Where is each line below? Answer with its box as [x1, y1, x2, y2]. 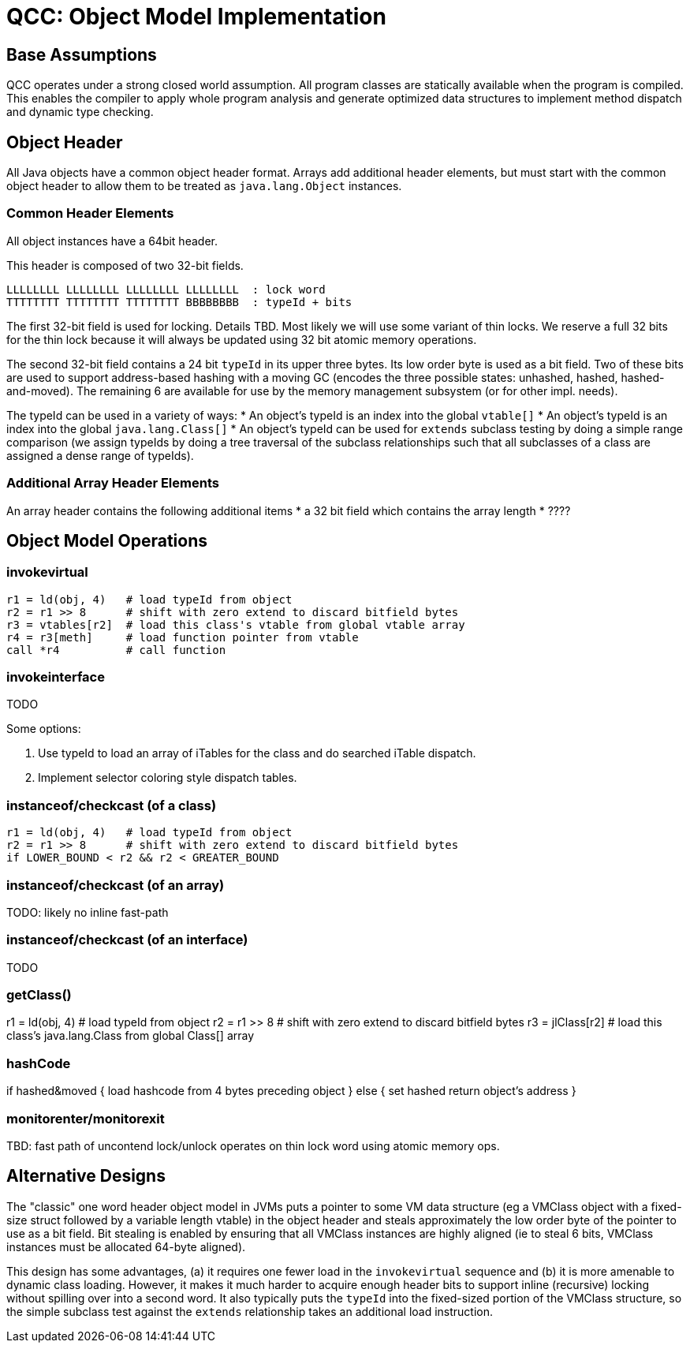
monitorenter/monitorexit [6, 1110, 165, 1127]
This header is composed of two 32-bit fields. [6, 258, 244, 272]
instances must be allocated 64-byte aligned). [6, 1239, 246, 1254]
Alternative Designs [6, 1166, 166, 1186]
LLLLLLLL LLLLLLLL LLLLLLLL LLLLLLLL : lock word [6, 282, 326, 296]
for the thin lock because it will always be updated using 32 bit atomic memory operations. [6, 332, 477, 346]
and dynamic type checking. [6, 105, 154, 119]
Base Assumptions [6, 44, 157, 65]
